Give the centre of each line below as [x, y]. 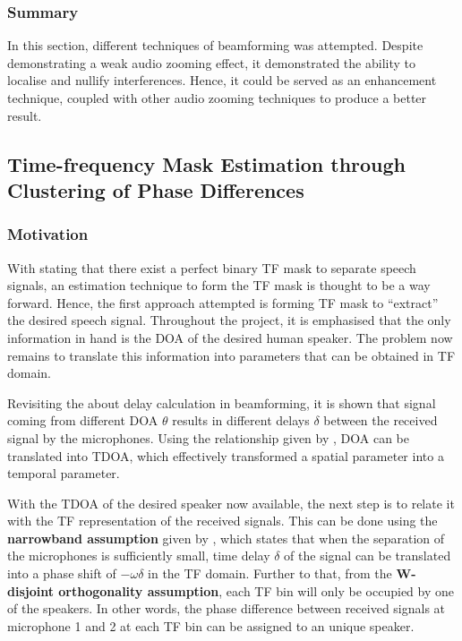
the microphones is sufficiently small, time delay [139, 556]
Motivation [48, 234]
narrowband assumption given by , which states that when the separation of [226, 538]
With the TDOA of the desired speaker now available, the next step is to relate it [231, 503]
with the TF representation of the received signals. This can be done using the [222, 521]
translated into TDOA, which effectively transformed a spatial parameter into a [226, 455]
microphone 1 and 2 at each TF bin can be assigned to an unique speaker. [211, 625]
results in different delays [241, 420]
